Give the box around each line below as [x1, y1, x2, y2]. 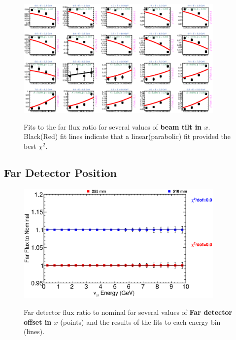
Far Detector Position [4, 165, 117, 180]
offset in [24, 316, 52, 327]
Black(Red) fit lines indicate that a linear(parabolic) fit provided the [24, 131, 231, 141]
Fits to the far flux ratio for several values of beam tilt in [24, 121, 202, 132]
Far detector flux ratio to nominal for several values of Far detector [24, 307, 233, 317]
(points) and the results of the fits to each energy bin [60, 316, 221, 327]
